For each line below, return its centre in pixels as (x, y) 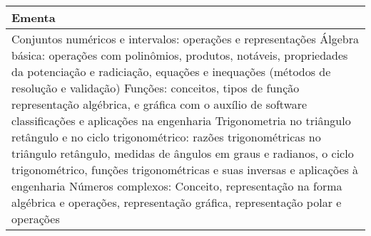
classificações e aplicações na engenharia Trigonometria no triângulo (181, 120)
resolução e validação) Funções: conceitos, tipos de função (156, 88)
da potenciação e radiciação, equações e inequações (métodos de (171, 71)
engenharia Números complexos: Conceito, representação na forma (177, 186)
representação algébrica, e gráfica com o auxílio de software (159, 104)
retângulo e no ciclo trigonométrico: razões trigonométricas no (166, 137)
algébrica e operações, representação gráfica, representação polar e (177, 202)
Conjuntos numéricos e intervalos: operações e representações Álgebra (185, 39)
